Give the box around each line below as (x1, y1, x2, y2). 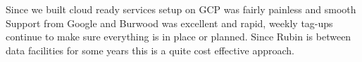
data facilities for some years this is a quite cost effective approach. (6, 42, 295, 57)
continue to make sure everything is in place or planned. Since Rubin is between (6, 29, 351, 44)
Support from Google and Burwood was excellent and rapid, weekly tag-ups (6, 15, 333, 30)
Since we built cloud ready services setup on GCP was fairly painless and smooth (6, 2, 356, 16)
